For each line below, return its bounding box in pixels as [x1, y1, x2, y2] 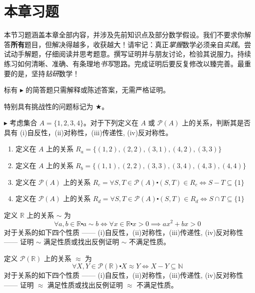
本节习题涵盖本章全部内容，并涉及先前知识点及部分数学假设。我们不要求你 [4, 29, 244, 40]
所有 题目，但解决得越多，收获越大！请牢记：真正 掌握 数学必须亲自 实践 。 [11, 39, 244, 49]
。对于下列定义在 [83, 117, 139, 128]
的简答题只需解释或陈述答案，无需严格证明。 [25, 85, 170, 95]
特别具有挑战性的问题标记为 [4, 101, 93, 111]
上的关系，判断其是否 [182, 117, 251, 128]
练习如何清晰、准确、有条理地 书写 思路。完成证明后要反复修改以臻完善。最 [4, 58, 244, 68]
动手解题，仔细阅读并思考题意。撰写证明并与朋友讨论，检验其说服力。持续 [10, 49, 251, 59]
